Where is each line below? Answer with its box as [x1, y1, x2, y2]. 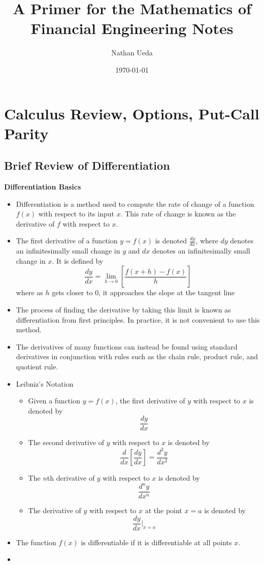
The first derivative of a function [16, 235, 118, 246]
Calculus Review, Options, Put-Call [4, 103, 259, 123]
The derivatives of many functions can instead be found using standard [16, 341, 238, 352]
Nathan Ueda [111, 47, 153, 58]
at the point [145, 505, 182, 516]
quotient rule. [16, 361, 58, 372]
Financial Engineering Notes [30, 18, 234, 39]
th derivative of [47, 473, 95, 483]
